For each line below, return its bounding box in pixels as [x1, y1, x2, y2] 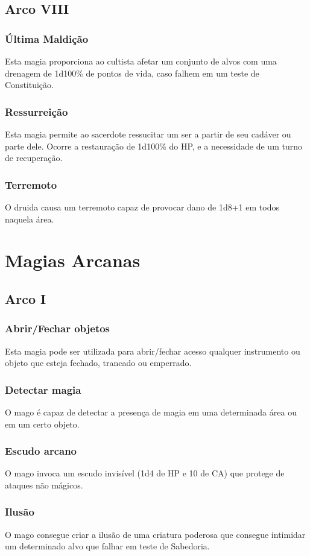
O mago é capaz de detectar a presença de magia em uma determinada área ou [5, 405, 297, 418]
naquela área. [5, 212, 54, 225]
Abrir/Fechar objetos [5, 321, 110, 336]
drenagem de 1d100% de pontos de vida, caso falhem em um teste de [5, 66, 259, 79]
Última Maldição [5, 31, 89, 46]
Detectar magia [5, 382, 81, 397]
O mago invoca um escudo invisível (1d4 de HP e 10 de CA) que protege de [5, 467, 285, 479]
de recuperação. [5, 151, 63, 164]
